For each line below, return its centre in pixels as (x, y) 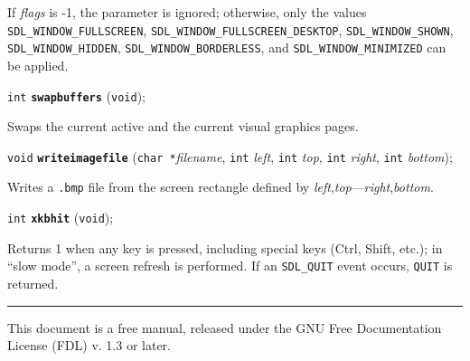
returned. (33, 283)
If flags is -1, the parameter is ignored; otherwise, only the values (187, 12)
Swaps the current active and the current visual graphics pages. (183, 126)
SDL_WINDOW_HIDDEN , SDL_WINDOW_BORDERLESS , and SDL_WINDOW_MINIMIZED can (227, 47)
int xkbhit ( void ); (61, 218)
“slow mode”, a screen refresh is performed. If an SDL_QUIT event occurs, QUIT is (230, 266)
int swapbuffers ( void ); (76, 95)
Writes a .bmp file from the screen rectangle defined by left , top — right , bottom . (221, 187)
